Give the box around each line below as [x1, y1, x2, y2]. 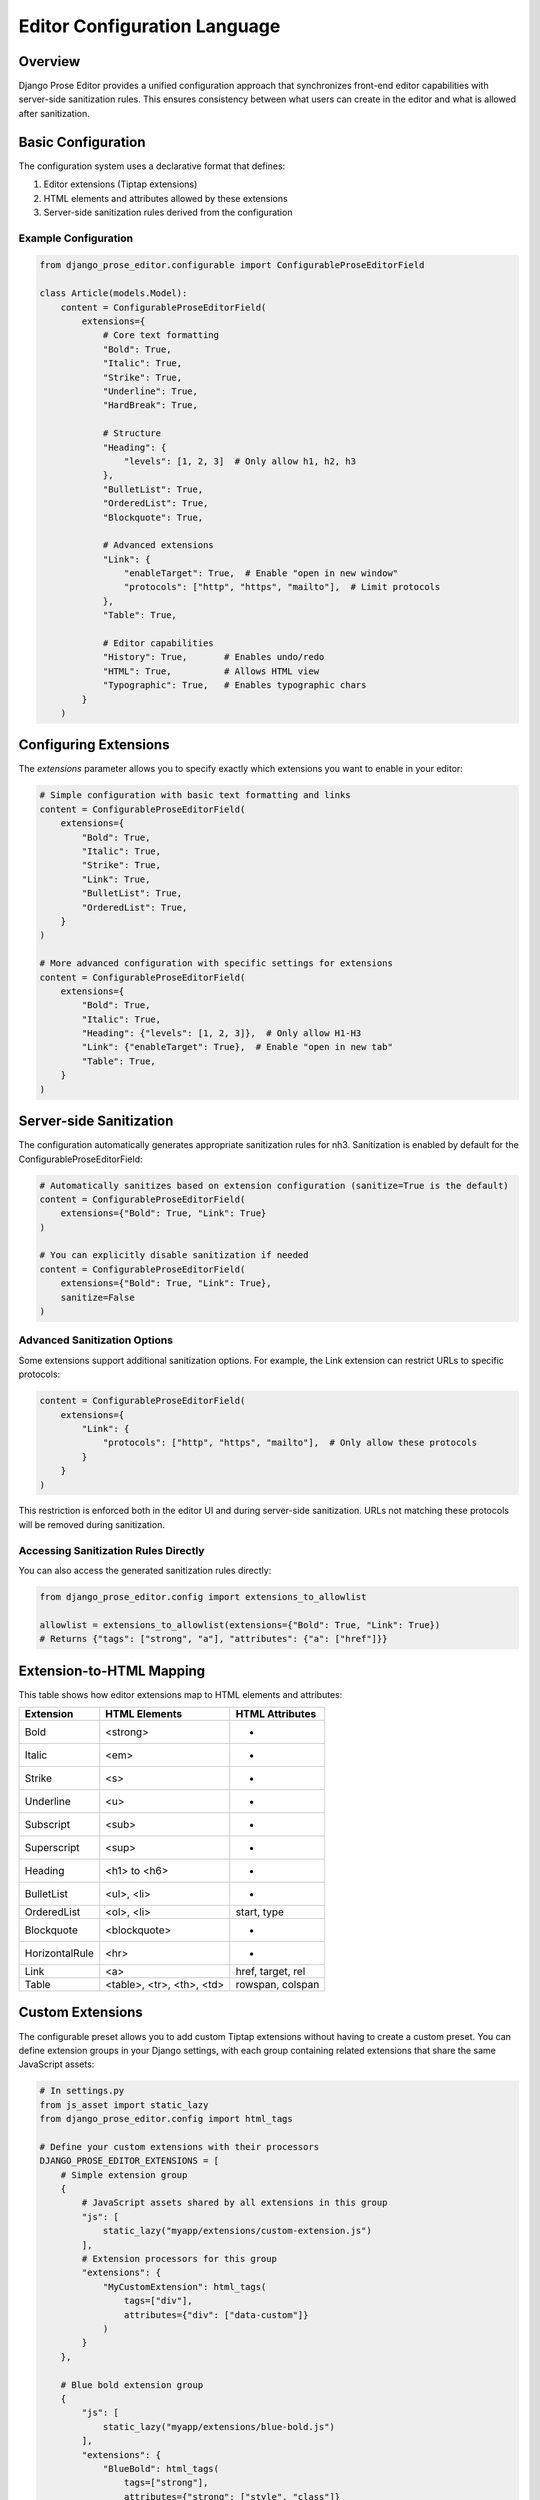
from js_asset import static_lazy [39, 2099, 209, 2110]
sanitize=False [60, 1291, 135, 1303]
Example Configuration [18, 231, 134, 245]
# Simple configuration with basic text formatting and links [39, 790, 351, 801]
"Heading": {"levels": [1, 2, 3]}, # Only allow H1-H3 [81, 1028, 362, 1039]
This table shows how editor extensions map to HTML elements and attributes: [18, 1688, 343, 1700]
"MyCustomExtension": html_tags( [102, 2281, 267, 2292]
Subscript [24, 1818, 70, 1832]
